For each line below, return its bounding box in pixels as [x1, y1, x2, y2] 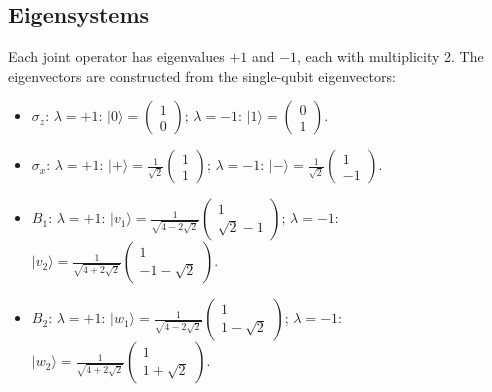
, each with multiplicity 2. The [297, 46, 484, 67]
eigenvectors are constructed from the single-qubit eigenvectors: [8, 65, 396, 86]
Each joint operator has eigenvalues [8, 46, 225, 67]
